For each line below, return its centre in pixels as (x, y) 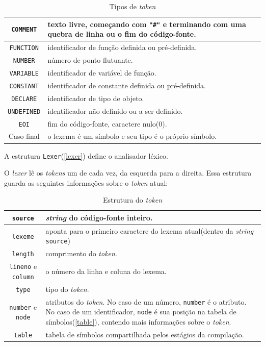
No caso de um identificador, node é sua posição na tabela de (141, 312)
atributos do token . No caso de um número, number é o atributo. (146, 301)
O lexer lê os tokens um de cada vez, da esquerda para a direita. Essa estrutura (128, 173)
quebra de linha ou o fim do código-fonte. (122, 34)
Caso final (24, 136)
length (23, 254)
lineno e (23, 266)
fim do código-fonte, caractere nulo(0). (107, 123)
